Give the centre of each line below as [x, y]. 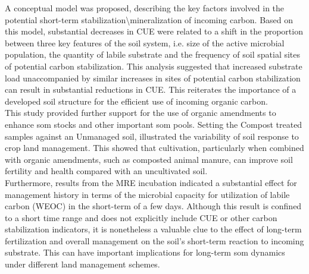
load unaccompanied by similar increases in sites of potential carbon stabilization [153, 78]
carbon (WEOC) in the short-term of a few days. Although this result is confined [153, 206]
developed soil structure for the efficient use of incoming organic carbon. [136, 101]
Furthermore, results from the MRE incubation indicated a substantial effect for [151, 182]
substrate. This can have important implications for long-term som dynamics [145, 252]
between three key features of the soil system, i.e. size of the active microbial [145, 42]
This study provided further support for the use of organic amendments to [141, 113]
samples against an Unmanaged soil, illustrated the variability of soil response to [152, 136]
